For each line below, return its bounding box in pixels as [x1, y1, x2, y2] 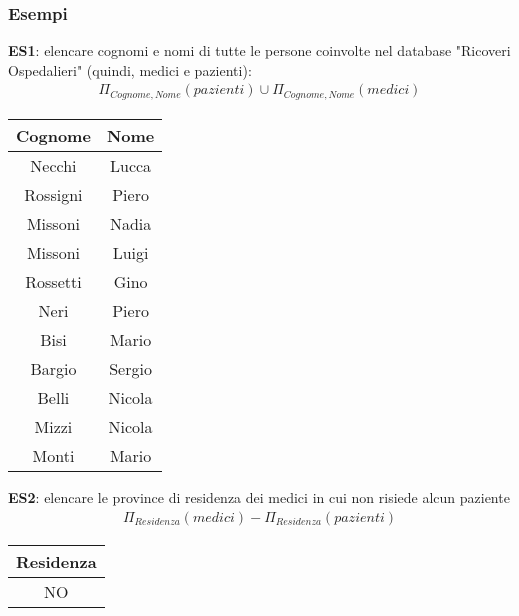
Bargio [30, 356, 77, 380]
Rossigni [24, 182, 83, 206]
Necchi [30, 153, 77, 177]
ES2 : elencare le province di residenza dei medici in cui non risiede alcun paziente [8, 486, 510, 507]
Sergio [109, 356, 152, 380]
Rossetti [25, 269, 82, 293]
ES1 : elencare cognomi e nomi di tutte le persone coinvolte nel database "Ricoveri [8, 40, 511, 61]
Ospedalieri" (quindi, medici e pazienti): [8, 59, 252, 80]
